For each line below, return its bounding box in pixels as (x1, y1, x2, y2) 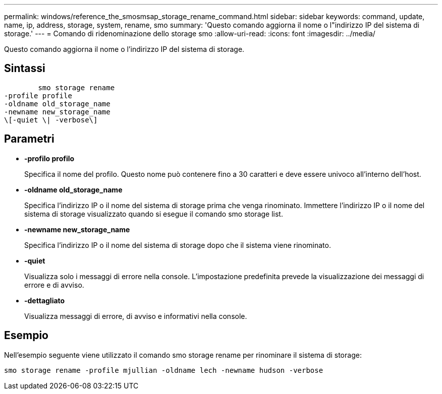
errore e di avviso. (24, 280, 84, 289)
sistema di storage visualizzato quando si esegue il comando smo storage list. (24, 209, 283, 218)
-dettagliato (24, 296, 65, 305)
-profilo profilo (24, 154, 75, 163)
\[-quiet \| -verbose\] (4, 115, 98, 124)
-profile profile (4, 91, 72, 100)
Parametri (4, 133, 54, 146)
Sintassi (4, 62, 45, 75)
